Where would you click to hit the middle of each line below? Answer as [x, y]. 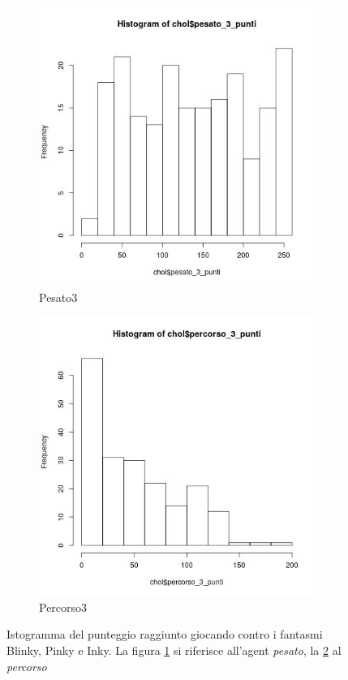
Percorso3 [63, 607]
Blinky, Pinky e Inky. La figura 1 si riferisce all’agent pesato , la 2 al [174, 650]
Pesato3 [58, 297]
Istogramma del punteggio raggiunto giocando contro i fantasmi [165, 634]
